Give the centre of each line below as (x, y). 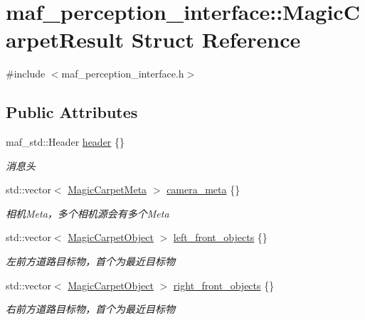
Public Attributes (72, 112)
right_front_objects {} (224, 285)
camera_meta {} (203, 190)
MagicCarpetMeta (107, 190)
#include (26, 74)
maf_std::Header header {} (65, 142)
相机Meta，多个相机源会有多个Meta (88, 213)
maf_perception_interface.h (123, 74)
